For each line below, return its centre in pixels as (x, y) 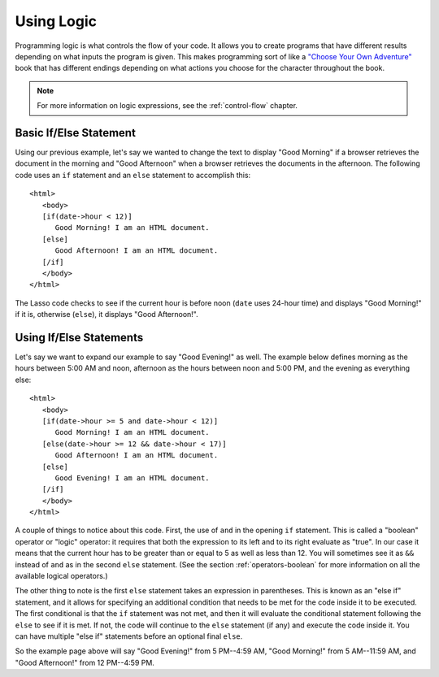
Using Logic (56, 21)
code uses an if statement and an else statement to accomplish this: (133, 175)
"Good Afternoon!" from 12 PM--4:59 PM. (85, 662)
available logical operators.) (62, 576)
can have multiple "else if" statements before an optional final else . (129, 636)
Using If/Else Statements (79, 337)
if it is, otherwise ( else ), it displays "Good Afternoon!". (106, 315)
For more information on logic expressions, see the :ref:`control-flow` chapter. (167, 106)
